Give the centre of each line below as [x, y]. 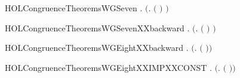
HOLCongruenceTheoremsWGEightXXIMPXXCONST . [108, 67]
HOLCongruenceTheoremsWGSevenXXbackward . [97, 27]
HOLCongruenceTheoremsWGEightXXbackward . [97, 48]
